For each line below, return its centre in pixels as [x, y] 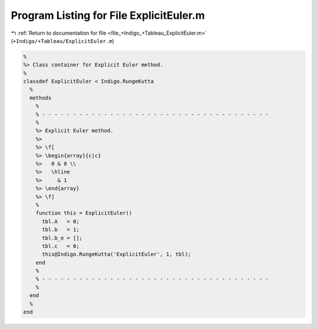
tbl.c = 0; [61, 246]
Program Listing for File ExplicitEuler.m [108, 15]
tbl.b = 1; [61, 230]
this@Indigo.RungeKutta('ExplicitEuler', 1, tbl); [117, 254]
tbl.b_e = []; [62, 238]
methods [41, 98]
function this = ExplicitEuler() [84, 213]
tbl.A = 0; [61, 221]
